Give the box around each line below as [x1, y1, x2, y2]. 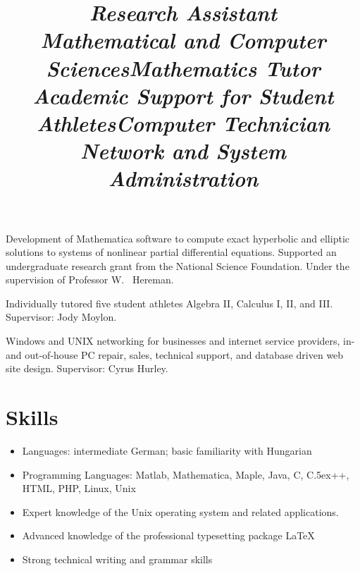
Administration [108, 164, 259, 193]
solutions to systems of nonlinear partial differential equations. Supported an [6, 245, 337, 259]
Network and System [80, 136, 286, 166]
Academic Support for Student [32, 80, 334, 110]
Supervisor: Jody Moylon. [6, 309, 117, 324]
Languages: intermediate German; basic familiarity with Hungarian [22, 443, 312, 458]
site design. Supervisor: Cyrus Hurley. [6, 361, 168, 376]
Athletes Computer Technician [36, 108, 330, 137]
